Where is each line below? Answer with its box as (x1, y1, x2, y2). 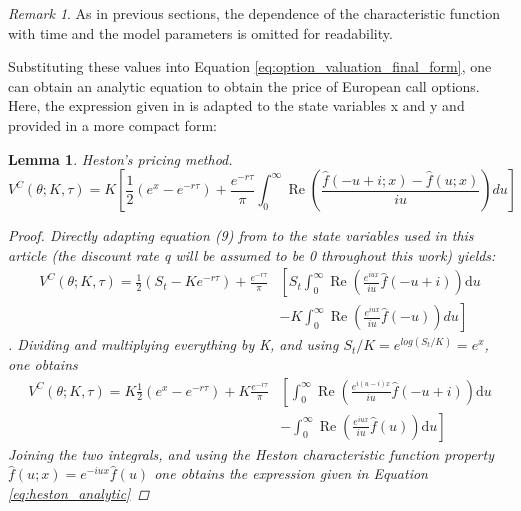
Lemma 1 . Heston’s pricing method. (8, 148, 233, 169)
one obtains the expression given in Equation (154, 463, 428, 484)
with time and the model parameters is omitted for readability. (8, 22, 393, 43)
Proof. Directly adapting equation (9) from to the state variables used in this (8, 225, 474, 246)
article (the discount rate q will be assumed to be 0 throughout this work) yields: (8, 244, 496, 265)
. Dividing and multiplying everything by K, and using (8, 334, 339, 355)
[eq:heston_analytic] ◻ (8, 482, 150, 503)
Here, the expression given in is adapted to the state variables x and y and (8, 95, 465, 116)
